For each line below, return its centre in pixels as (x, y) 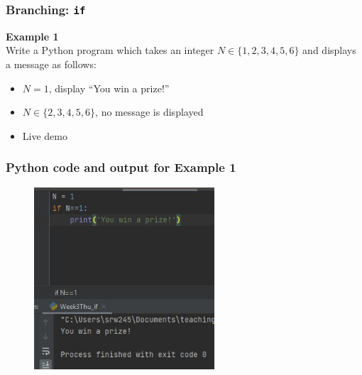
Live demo (45, 135)
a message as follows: (51, 64)
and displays (329, 50)
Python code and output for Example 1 (121, 167)
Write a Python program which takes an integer (110, 50)
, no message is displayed (149, 112)
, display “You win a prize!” (109, 88)
